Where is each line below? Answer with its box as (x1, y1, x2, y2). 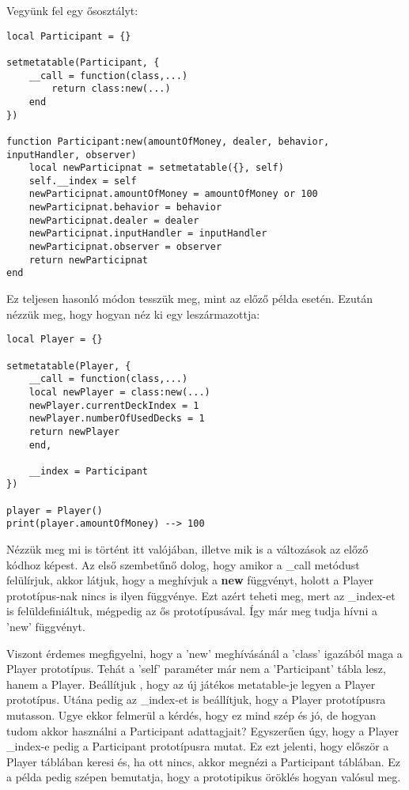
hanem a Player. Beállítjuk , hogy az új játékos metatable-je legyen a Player (6, 675, 376, 692)
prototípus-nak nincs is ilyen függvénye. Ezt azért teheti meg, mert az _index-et (6, 587, 396, 603)
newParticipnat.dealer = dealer (28, 214, 199, 226)
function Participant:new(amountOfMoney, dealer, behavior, (6, 135, 330, 147)
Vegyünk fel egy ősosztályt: (6, 2, 138, 18)
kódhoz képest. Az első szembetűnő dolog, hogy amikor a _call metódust (6, 556, 360, 573)
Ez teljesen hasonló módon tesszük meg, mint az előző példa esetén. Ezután (6, 290, 373, 307)
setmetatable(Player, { (6, 360, 131, 372)
